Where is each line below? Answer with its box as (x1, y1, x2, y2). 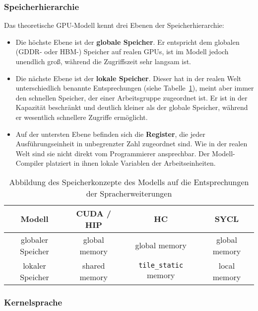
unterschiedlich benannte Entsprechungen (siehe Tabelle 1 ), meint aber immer (15, 83, 254, 93)
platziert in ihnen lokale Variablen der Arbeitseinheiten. (46, 158, 216, 168)
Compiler (15, 158, 44, 168)
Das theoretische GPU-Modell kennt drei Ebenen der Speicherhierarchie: (4, 20, 224, 30)
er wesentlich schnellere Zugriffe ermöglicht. (15, 111, 148, 122)
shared (82, 259, 105, 271)
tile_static (138, 261, 184, 270)
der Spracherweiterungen (86, 187, 172, 199)
